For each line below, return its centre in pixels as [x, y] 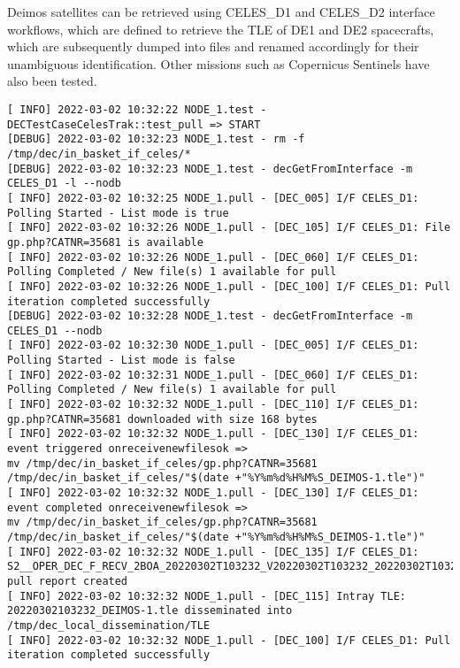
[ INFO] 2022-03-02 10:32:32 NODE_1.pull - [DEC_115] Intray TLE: [207, 596]
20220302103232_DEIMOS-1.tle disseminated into [150, 611]
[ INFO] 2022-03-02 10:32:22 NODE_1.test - [137, 109]
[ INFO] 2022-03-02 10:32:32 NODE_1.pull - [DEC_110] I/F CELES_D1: [213, 405]
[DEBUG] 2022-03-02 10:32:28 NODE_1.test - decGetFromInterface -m [210, 316]
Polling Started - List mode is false [121, 361]
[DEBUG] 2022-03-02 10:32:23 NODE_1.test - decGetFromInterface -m [210, 169]
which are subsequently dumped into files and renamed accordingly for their [213, 46]
